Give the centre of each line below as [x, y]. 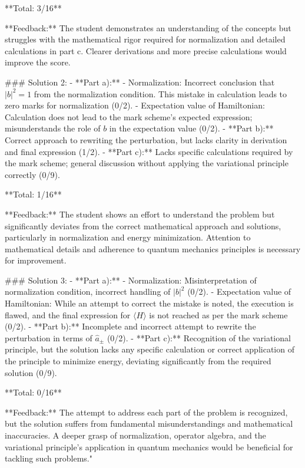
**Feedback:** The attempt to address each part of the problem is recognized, [146, 412]
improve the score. [38, 62]
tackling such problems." [49, 458]
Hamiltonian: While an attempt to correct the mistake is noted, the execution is [149, 303]
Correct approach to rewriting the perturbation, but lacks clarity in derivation [146, 139]
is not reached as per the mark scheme [218, 314]
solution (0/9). [31, 372]
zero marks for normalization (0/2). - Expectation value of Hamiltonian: [135, 105]
